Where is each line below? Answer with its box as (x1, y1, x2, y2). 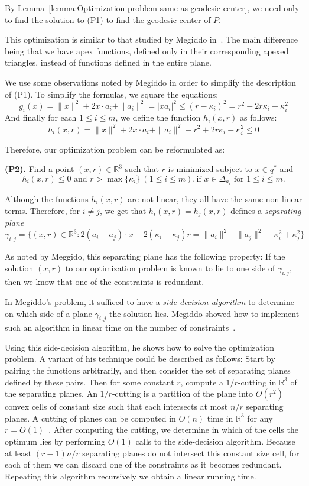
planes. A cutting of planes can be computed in (5, 412, 176, 424)
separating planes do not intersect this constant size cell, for (82, 446, 300, 459)
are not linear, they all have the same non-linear (128, 192, 303, 205)
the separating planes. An (5, 387, 97, 400)
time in (207, 412, 233, 424)
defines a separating (230, 204, 301, 216)
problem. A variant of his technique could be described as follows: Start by (5, 352, 275, 365)
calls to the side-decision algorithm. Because (135, 435, 295, 448)
